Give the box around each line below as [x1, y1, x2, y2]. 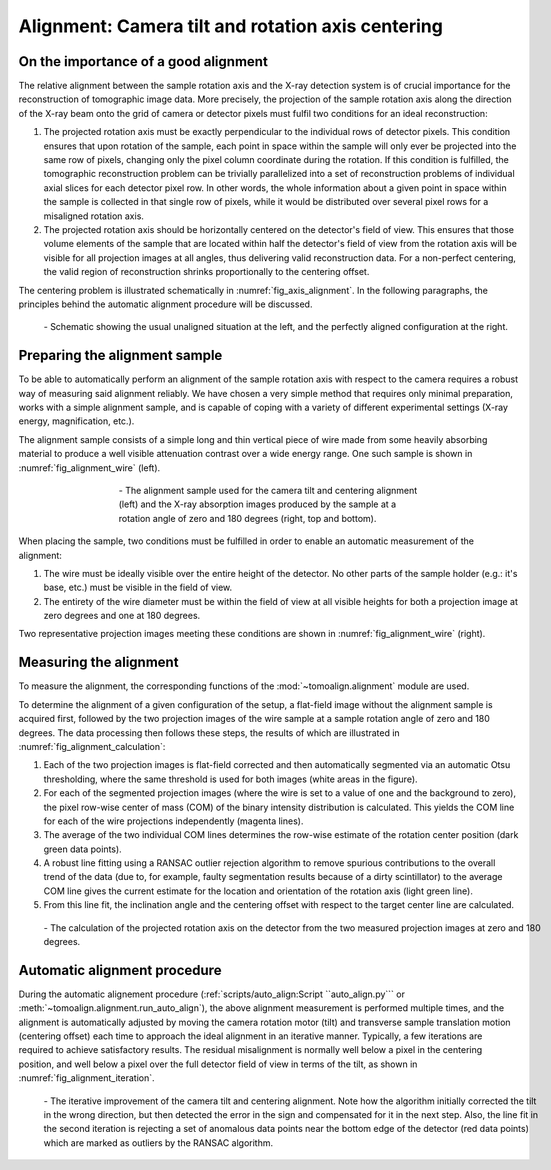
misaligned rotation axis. [43, 210, 145, 222]
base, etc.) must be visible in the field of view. [43, 581, 233, 594]
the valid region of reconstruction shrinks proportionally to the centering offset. [43, 266, 370, 278]
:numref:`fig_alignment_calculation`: [18, 740, 166, 752]
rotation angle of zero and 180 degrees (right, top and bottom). [118, 512, 377, 524]
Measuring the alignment [18, 654, 179, 671]
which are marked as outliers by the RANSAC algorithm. [43, 1136, 274, 1149]
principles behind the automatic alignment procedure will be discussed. [18, 298, 313, 310]
